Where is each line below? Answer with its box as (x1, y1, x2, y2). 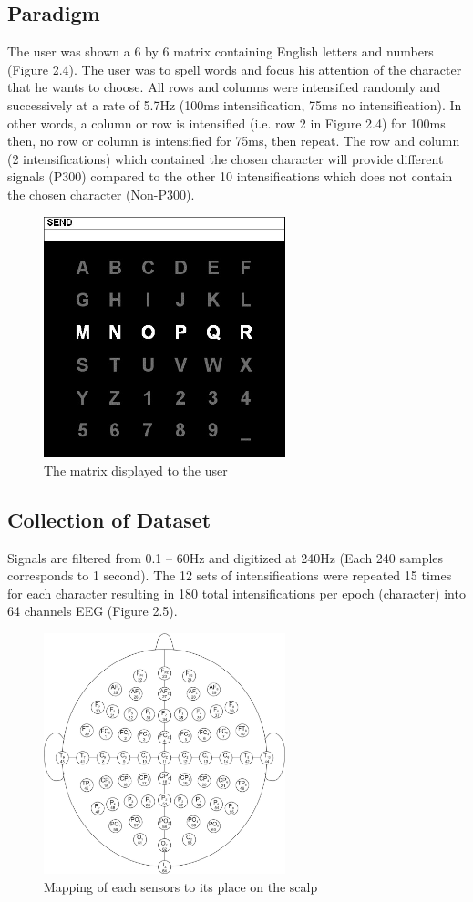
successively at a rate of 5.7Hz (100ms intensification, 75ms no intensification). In (7, 95, 462, 114)
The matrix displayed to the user (44, 460, 228, 479)
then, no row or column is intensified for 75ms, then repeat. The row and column (7, 131, 460, 150)
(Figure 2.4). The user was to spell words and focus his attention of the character (7, 59, 462, 78)
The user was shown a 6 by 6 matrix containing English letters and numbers (7, 42, 434, 61)
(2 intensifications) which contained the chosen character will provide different (7, 149, 444, 168)
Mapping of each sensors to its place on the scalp (44, 877, 318, 897)
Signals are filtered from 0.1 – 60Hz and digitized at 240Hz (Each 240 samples (7, 548, 444, 567)
